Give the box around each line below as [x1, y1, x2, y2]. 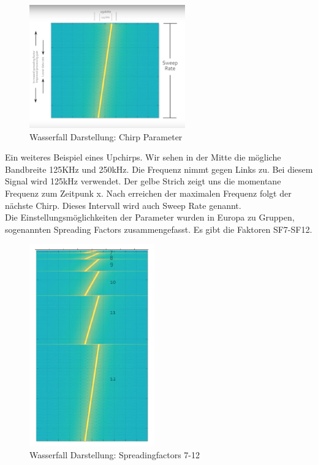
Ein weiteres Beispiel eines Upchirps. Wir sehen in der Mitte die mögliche [5, 151, 281, 164]
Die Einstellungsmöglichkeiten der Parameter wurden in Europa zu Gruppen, [5, 211, 295, 224]
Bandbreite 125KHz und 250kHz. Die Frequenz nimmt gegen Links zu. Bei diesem [5, 162, 313, 175]
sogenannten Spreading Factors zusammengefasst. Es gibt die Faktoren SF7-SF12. [5, 222, 312, 235]
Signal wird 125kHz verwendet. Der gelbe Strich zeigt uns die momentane [5, 175, 281, 187]
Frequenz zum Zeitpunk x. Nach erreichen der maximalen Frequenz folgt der [5, 186, 292, 199]
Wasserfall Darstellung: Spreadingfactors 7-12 [29, 448, 200, 461]
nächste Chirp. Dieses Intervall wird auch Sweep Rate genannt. [5, 198, 241, 211]
